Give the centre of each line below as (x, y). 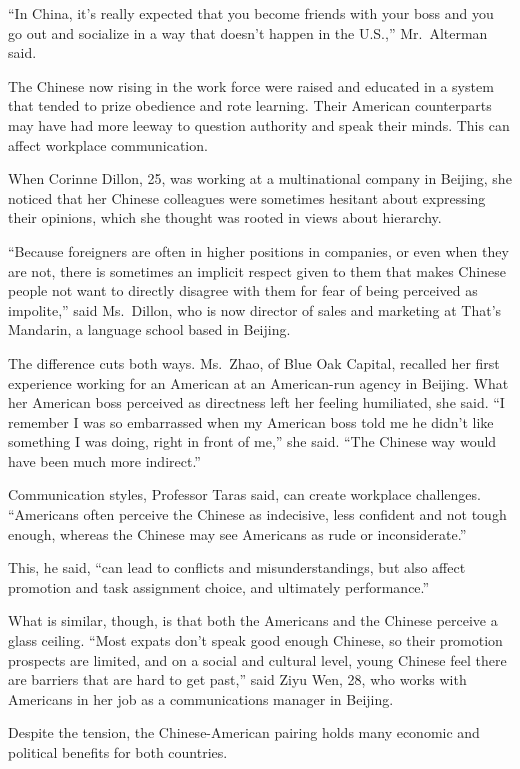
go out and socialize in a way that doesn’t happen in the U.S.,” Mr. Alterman (248, 32)
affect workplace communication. (108, 144)
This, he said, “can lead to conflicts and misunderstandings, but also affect (237, 567)
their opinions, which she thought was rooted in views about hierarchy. (225, 217)
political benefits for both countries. (118, 752)
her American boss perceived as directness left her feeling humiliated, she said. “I (256, 402)
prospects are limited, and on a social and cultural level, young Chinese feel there (257, 659)
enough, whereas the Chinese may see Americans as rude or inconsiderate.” (237, 533)
